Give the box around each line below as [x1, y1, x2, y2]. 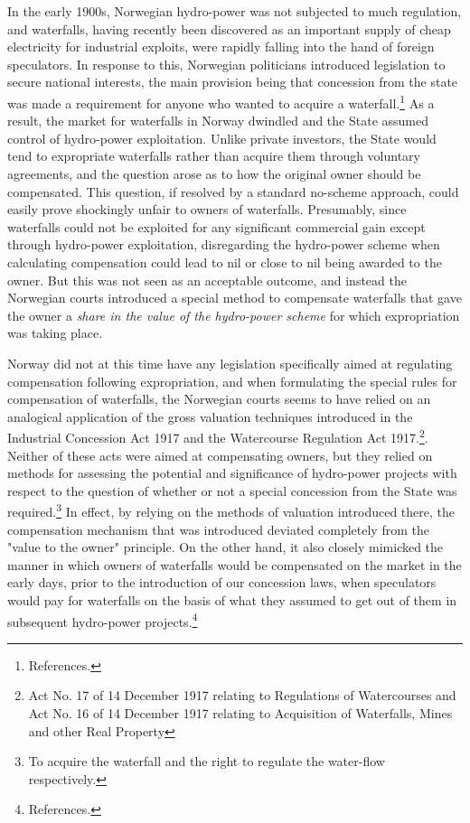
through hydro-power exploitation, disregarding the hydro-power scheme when [7, 235, 440, 254]
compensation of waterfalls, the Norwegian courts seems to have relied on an [7, 389, 431, 408]
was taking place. [7, 323, 103, 342]
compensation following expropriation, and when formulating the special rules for [7, 371, 457, 390]
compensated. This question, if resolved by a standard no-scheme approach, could [7, 182, 459, 201]
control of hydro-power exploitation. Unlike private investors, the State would [7, 128, 437, 147]
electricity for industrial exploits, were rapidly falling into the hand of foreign [7, 37, 435, 56]
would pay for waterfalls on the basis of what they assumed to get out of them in [7, 590, 457, 609]
